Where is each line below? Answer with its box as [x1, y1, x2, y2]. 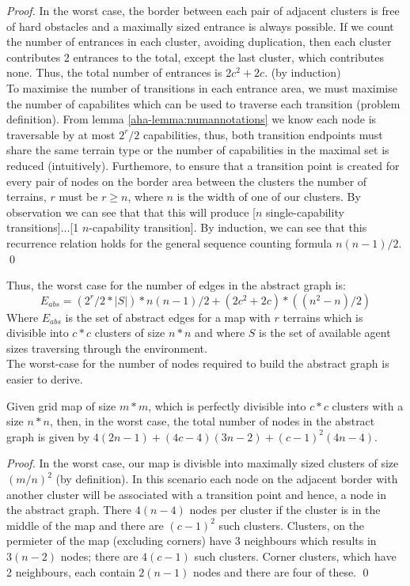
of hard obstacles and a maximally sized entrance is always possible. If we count [6, 17, 394, 34]
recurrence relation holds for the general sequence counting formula [6, 234, 332, 251]
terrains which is [283, 308, 363, 325]
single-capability [265, 203, 344, 220]
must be [59, 188, 98, 205]
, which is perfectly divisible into [148, 397, 306, 414]
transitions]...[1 [6, 219, 79, 236]
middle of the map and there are [6, 516, 164, 533]
